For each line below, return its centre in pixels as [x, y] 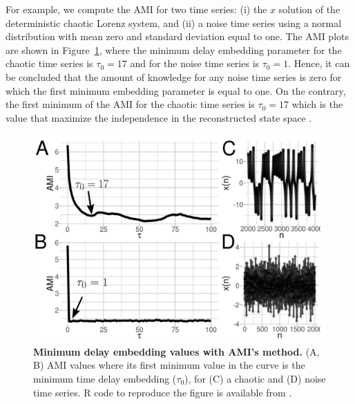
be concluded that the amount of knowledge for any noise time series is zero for [174, 76]
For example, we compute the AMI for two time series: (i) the [136, 9]
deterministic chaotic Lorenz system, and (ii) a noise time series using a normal [174, 22]
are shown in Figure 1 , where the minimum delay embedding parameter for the [174, 49]
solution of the [309, 9]
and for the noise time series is [195, 63]
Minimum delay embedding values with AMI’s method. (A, [176, 351]
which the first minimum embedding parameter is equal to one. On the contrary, [176, 90]
